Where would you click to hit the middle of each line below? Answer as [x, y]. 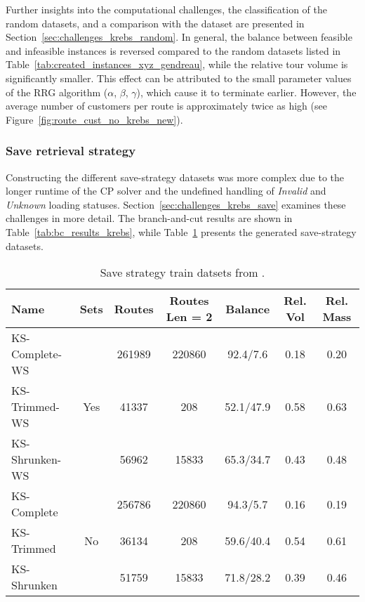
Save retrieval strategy [71, 151]
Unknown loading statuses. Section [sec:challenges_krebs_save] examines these [176, 204]
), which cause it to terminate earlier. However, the [246, 92]
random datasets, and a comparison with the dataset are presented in [155, 23]
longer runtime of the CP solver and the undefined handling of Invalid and [166, 191]
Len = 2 [189, 317]
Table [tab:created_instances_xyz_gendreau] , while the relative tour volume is [177, 64]
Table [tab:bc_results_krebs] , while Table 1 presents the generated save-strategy [181, 231]
